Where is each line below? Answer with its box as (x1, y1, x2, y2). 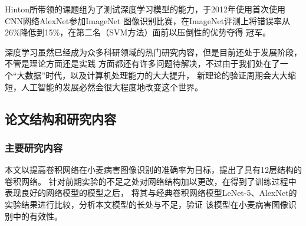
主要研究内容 (5, 140, 63, 155)
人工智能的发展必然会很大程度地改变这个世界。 (21, 80, 203, 93)
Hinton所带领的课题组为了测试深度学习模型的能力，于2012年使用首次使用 (5, 3, 286, 15)
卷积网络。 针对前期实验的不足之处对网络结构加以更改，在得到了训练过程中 (5, 175, 297, 187)
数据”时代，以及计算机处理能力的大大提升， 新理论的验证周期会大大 (25, 68, 288, 81)
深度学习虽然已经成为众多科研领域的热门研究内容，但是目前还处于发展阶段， (5, 45, 302, 58)
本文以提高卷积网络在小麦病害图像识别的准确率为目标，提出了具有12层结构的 (5, 163, 302, 176)
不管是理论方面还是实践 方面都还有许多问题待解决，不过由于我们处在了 (5, 57, 280, 70)
